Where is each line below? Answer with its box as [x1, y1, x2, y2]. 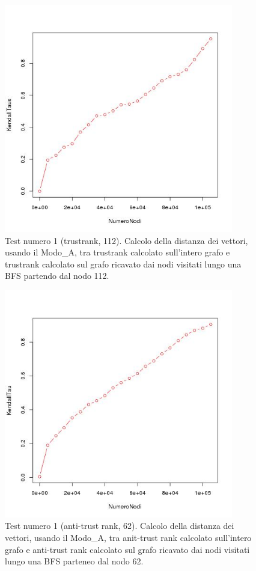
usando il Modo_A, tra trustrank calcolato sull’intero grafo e [5, 246, 230, 258]
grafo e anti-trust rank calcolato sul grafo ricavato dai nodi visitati [5, 543, 250, 555]
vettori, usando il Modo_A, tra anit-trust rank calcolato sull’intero [5, 531, 252, 544]
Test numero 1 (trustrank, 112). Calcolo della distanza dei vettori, [5, 234, 248, 246]
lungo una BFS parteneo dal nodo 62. [5, 555, 144, 567]
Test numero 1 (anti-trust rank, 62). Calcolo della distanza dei [5, 519, 234, 532]
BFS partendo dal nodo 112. [5, 269, 109, 282]
